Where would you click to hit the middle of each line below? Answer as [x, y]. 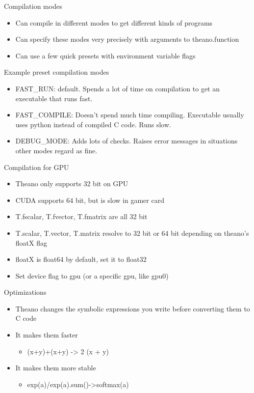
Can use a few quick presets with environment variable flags [105, 55]
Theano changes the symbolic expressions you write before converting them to [133, 308]
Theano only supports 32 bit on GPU [72, 183]
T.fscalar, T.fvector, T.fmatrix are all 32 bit [81, 216]
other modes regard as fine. [56, 150]
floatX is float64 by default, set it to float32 [81, 259]
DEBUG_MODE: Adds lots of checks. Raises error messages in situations [127, 141]
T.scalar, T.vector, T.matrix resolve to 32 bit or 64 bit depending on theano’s [132, 233]
